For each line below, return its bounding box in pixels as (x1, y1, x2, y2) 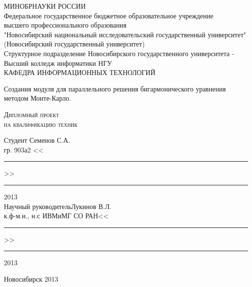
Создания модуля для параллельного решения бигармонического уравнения (4, 83, 226, 93)
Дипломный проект (4, 109, 59, 119)
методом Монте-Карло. (4, 93, 71, 103)
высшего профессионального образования (4, 20, 126, 30)
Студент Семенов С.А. (4, 135, 70, 145)
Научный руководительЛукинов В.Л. (4, 201, 111, 211)
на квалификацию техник (4, 119, 78, 129)
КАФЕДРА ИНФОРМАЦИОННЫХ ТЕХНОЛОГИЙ (4, 67, 156, 77)
